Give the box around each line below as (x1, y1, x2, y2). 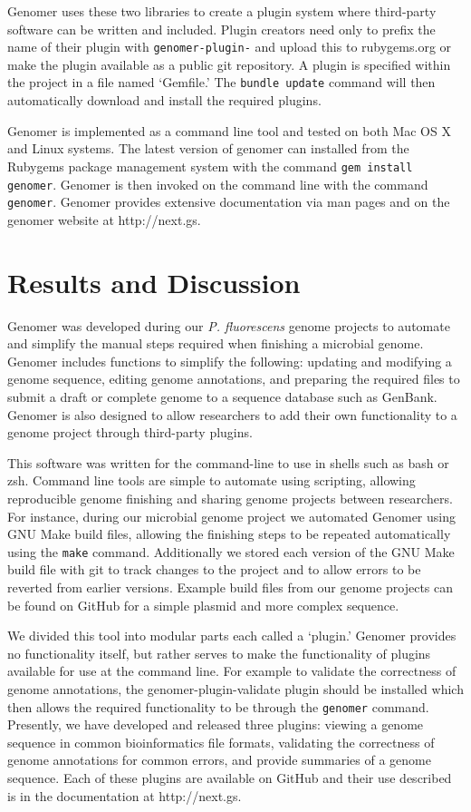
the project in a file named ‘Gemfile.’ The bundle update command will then (7, 73, 436, 92)
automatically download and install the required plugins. (7, 91, 322, 110)
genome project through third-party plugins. (7, 423, 253, 442)
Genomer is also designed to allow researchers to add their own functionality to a (7, 405, 457, 424)
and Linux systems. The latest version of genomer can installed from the (7, 139, 409, 158)
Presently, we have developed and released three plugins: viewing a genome (7, 715, 424, 734)
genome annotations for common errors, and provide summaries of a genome (7, 750, 431, 769)
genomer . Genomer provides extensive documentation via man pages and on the (7, 192, 450, 211)
